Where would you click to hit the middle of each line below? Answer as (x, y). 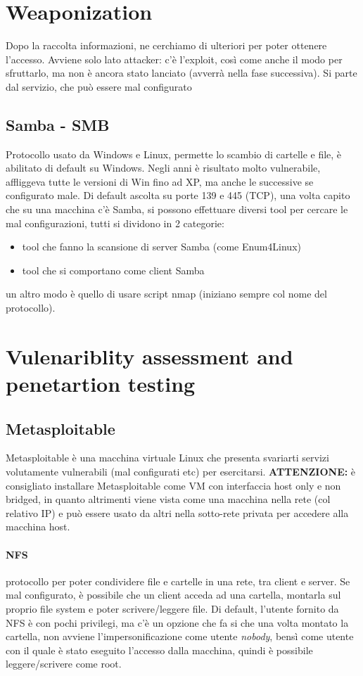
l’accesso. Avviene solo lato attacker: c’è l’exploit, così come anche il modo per (174, 59)
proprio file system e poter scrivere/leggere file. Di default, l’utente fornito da (172, 608)
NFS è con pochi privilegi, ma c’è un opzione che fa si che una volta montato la (177, 622)
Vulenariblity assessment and (149, 356)
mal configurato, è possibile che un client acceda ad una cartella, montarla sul (173, 595)
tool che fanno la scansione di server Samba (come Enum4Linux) (161, 247)
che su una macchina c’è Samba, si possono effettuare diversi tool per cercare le (177, 209)
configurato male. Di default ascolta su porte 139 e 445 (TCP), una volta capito (178, 195)
